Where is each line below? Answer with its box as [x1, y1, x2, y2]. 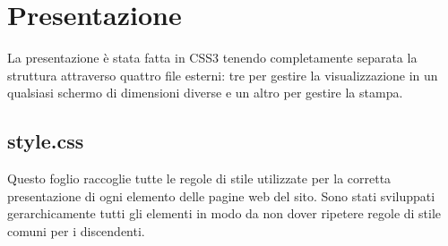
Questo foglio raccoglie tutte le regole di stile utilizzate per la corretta [7, 169, 392, 188]
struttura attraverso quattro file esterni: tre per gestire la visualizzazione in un [7, 65, 438, 84]
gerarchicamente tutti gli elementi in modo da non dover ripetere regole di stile [7, 204, 442, 223]
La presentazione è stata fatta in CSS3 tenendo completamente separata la [7, 48, 418, 67]
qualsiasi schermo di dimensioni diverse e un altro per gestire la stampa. [7, 83, 403, 102]
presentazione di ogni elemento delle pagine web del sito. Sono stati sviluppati [7, 186, 435, 205]
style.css [7, 127, 84, 155]
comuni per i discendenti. [7, 221, 145, 240]
